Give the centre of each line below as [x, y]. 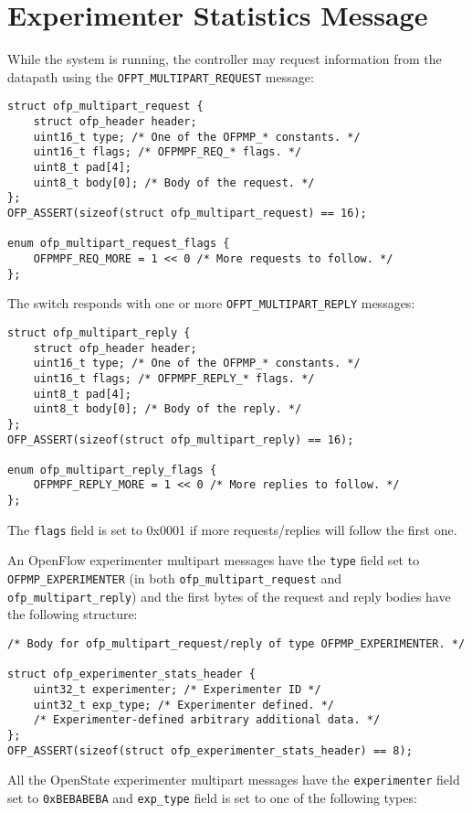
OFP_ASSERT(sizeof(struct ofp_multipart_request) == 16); [187, 213]
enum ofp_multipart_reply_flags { [112, 470]
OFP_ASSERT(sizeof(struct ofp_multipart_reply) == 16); [181, 439]
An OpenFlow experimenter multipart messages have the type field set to [214, 560]
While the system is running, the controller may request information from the [225, 59]
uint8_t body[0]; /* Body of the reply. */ [168, 409]
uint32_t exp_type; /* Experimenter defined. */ [184, 705]
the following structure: [73, 614]
